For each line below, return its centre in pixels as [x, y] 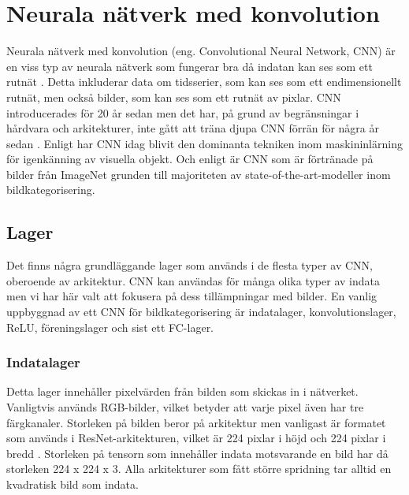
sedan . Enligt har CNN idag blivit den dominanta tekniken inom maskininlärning [204, 143]
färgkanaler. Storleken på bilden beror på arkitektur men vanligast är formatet [196, 422]
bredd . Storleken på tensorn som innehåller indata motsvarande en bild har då [197, 453]
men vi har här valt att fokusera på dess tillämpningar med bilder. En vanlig [192, 296]
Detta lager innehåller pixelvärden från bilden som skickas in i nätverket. [182, 391]
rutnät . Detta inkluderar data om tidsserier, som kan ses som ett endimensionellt [204, 82]
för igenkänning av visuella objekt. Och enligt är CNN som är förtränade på [190, 159]
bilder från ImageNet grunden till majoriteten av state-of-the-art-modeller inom [199, 174]
